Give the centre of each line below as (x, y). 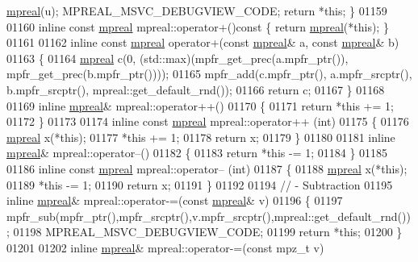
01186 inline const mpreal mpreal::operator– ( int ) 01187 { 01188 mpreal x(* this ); (207, 168)
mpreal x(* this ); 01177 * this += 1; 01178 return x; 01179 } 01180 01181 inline (201, 137)
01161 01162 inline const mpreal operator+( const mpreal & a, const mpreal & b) (203, 42)
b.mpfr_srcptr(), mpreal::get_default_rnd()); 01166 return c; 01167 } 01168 (196, 89)
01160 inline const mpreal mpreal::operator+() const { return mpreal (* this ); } (198, 26)
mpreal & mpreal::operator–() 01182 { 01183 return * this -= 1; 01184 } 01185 (197, 153)
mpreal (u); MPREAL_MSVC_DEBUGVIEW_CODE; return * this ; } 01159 (197, 10)
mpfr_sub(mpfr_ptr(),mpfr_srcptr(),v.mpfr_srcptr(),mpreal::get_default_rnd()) (209, 216)
